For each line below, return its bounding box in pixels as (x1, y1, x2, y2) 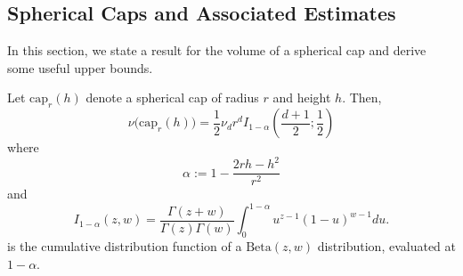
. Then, (342, 88, 382, 107)
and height (272, 88, 331, 107)
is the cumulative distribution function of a (7, 237, 242, 256)
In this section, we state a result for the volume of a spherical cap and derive (7, 41, 426, 60)
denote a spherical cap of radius (85, 88, 259, 107)
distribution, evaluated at (317, 237, 456, 256)
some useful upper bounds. (7, 58, 153, 77)
